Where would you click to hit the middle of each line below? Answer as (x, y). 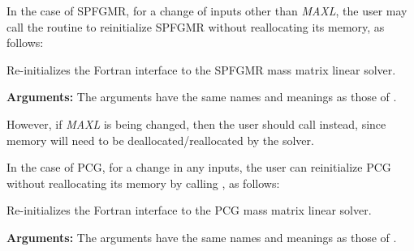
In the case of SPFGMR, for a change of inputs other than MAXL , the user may (207, 11)
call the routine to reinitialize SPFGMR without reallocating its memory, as (196, 26)
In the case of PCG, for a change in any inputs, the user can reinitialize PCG (199, 167)
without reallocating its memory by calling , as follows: (143, 183)
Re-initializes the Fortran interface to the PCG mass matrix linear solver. (189, 210)
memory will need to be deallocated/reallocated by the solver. (160, 140)
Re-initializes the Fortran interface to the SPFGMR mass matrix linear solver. (201, 69)
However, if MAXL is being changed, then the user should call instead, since (196, 123)
